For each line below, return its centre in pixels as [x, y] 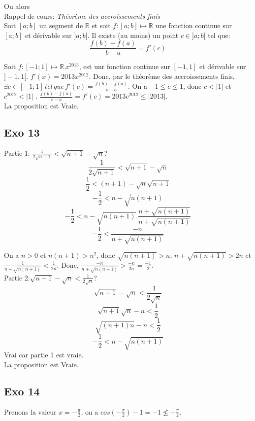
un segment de [61, 25]
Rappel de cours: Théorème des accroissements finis [82, 16]
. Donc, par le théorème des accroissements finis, [162, 76]
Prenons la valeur [30, 411]
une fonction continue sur [194, 25]
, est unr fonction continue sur [125, 66]
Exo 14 [22, 391]
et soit [101, 25]
